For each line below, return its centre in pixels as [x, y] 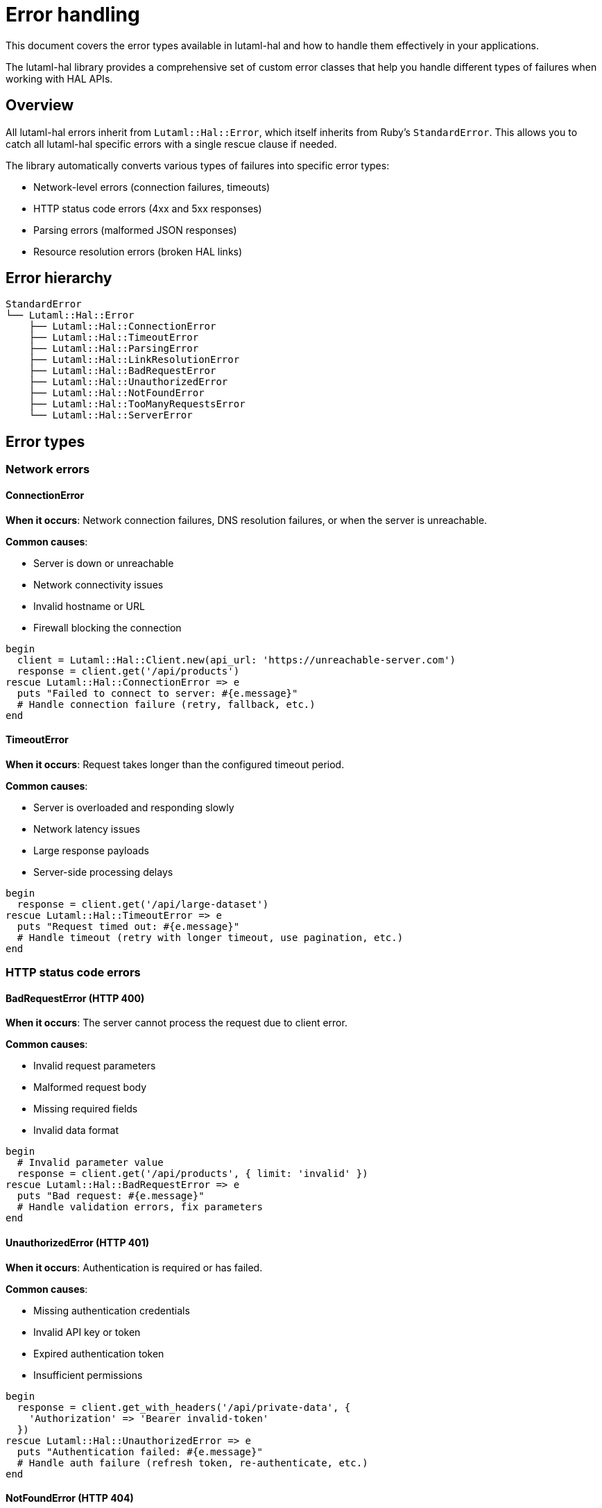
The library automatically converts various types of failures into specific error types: [198, 165]
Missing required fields [86, 1109]
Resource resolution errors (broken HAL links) [138, 251]
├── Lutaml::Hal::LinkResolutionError [134, 360]
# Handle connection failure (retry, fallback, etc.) [166, 704]
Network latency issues [87, 829]
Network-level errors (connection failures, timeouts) [152, 187]
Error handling [73, 15]
